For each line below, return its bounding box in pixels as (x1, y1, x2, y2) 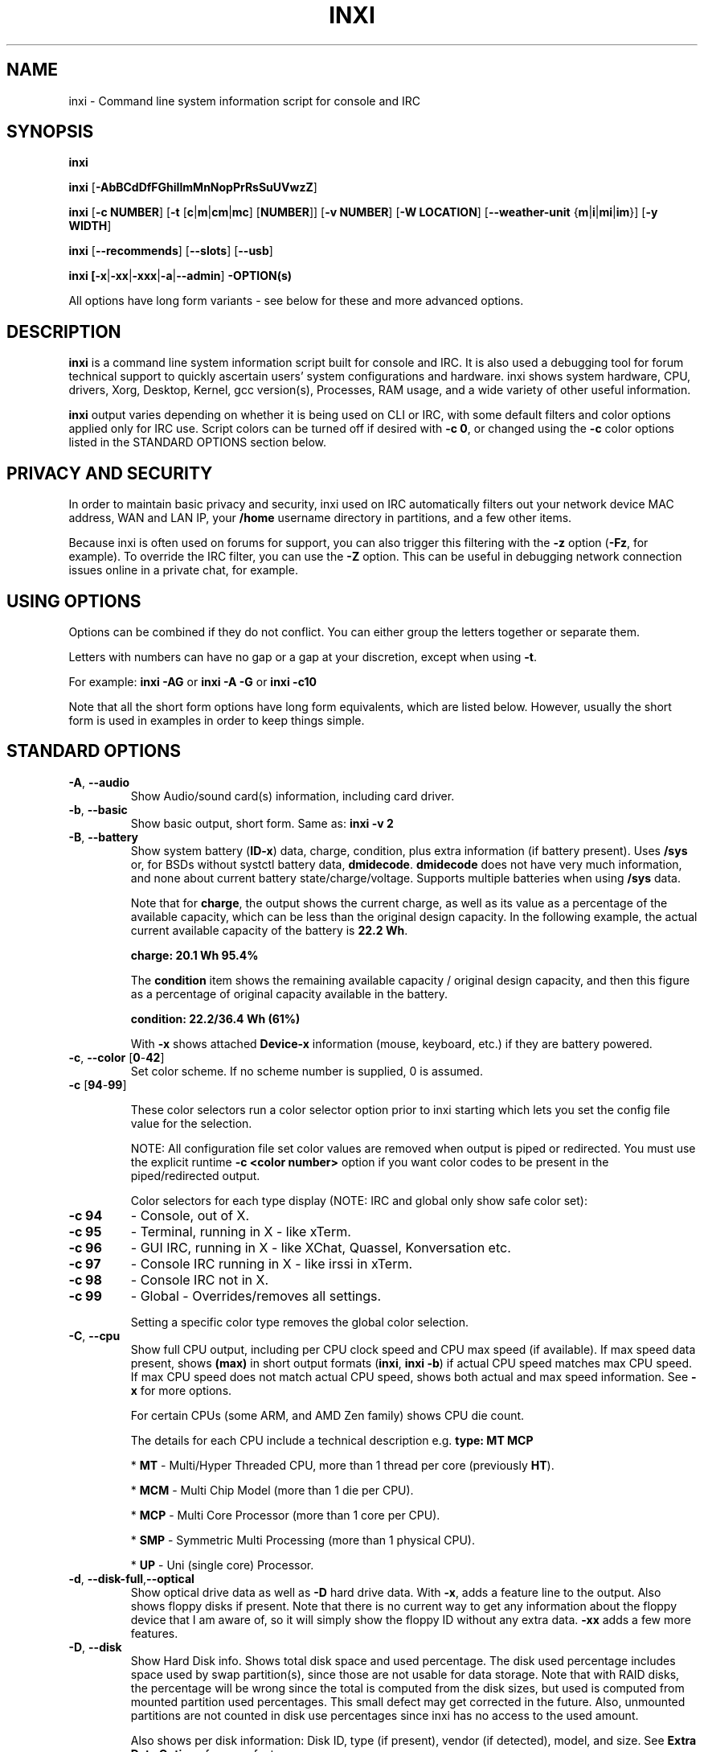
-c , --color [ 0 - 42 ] (68, 1050, 165, 1064)
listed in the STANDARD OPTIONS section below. (68, 435, 327, 450)
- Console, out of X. (130, 1207, 250, 1224)
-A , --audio (68, 775, 130, 789)
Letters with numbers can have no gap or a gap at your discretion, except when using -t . (68, 649, 537, 664)
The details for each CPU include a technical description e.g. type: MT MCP (130, 1433, 534, 1447)
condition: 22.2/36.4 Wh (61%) (130, 1011, 301, 1026)
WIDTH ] (68, 219, 112, 233)
